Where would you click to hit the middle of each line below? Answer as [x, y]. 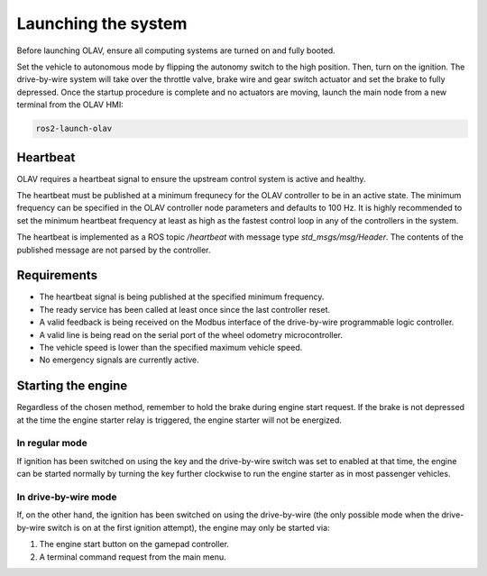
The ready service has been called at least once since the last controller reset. [185, 309]
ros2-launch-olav [74, 129]
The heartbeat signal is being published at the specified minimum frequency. [182, 297]
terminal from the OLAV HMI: [70, 105]
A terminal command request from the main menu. [133, 557]
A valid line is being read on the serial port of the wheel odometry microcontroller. [191, 334]
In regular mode [52, 443]
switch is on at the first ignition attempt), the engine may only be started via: [188, 527]
